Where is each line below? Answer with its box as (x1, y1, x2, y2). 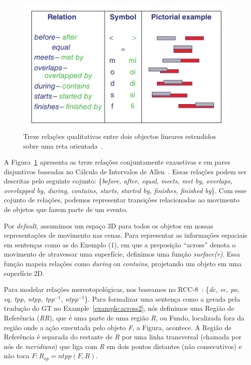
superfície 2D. (4, 268, 44, 278)
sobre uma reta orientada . (23, 140, 103, 151)
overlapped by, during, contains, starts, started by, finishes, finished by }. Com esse (4, 185, 247, 195)
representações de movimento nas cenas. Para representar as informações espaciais (4, 230, 248, 240)
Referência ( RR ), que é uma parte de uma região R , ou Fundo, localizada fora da (4, 313, 245, 322)
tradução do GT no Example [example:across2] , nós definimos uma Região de (4, 303, 235, 313)
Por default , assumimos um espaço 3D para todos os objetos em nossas (4, 220, 213, 230)
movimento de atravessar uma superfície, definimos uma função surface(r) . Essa (4, 249, 240, 259)
